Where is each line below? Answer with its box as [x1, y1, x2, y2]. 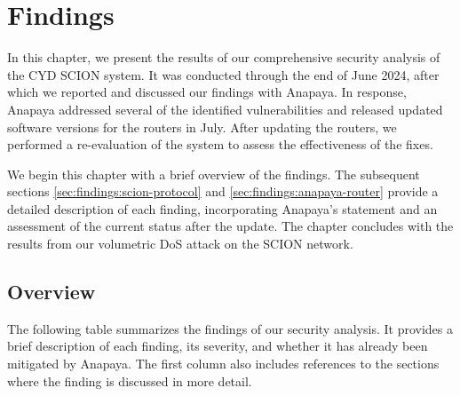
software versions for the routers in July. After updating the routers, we [7, 117, 397, 136]
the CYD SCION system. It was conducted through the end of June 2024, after [7, 65, 440, 83]
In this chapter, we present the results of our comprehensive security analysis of [7, 48, 440, 67]
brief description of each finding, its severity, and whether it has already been [7, 337, 428, 355]
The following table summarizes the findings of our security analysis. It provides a [7, 319, 453, 337]
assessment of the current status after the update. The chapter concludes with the [7, 217, 454, 235]
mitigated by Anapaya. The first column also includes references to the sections [7, 354, 440, 373]
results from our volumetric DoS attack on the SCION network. [7, 234, 353, 253]
